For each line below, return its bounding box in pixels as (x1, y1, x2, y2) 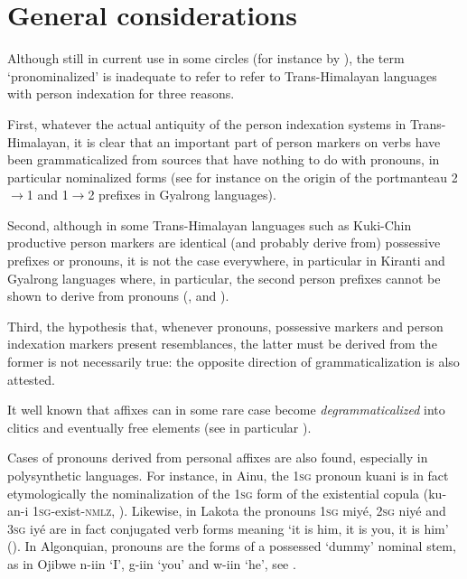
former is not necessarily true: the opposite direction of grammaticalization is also (7, 352, 460, 371)
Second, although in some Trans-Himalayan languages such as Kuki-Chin (7, 215, 412, 234)
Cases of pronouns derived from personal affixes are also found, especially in (7, 448, 428, 467)
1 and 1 (26, 185, 69, 204)
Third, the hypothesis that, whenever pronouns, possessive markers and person (7, 316, 444, 335)
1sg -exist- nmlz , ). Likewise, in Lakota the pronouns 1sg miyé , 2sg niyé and (33, 501, 446, 520)
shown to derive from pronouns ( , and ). (7, 286, 229, 305)
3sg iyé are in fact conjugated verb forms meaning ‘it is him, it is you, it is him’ (7, 518, 449, 537)
